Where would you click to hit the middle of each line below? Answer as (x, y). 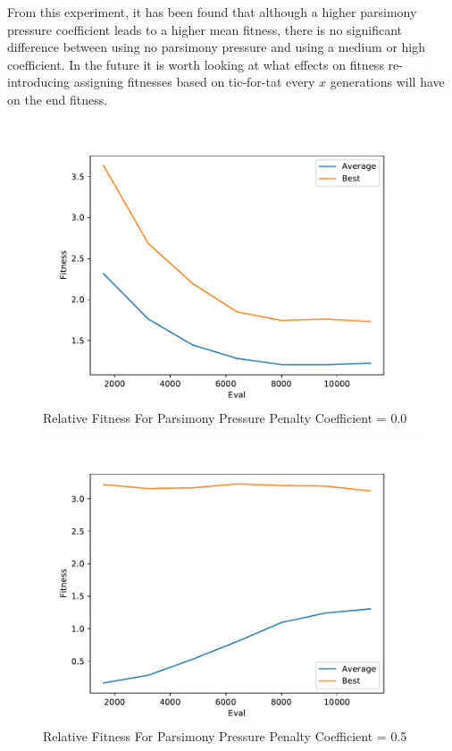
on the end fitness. (58, 99)
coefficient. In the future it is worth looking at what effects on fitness (196, 64)
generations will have (387, 82)
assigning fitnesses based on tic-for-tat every (194, 82)
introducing (39, 82)
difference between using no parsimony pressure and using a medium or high (217, 47)
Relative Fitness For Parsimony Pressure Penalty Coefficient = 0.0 (225, 418)
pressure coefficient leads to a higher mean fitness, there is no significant (205, 29)
